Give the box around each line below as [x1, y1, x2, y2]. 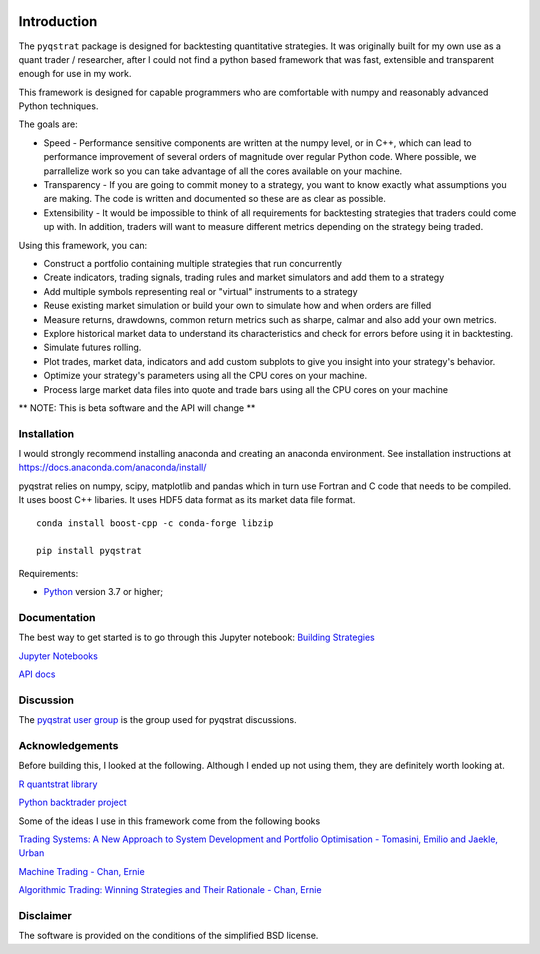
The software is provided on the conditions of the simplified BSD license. [18, 930, 319, 942]
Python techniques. [18, 100, 99, 112]
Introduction [18, 13, 98, 30]
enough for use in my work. [18, 68, 132, 80]
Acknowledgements [18, 738, 119, 752]
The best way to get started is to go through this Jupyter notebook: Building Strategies [18, 631, 375, 644]
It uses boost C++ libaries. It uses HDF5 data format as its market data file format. [18, 494, 356, 506]
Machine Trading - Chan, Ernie [18, 865, 145, 877]
